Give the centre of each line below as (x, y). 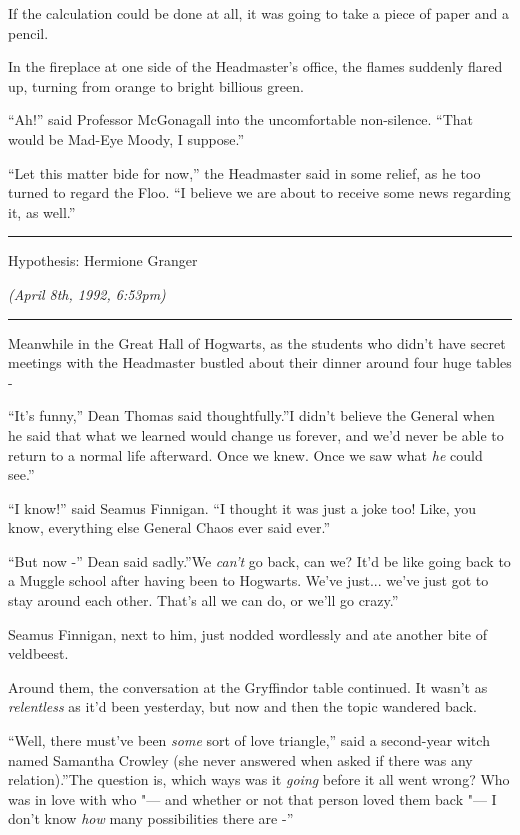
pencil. (28, 32)
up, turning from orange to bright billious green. (156, 85)
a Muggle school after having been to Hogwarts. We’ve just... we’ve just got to (248, 580)
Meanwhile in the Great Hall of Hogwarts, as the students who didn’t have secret (257, 342)
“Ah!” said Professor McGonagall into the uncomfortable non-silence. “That (241, 119)
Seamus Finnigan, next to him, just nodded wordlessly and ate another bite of (247, 633)
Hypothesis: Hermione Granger (103, 260)
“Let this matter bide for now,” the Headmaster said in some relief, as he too (244, 172)
